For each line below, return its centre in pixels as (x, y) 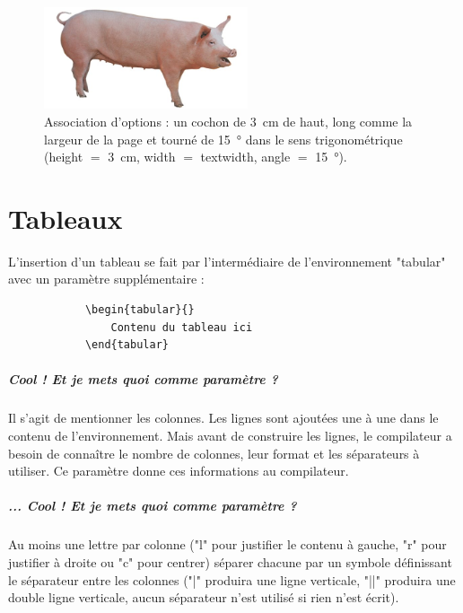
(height (64, 157)
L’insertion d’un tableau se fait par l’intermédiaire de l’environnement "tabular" (227, 261)
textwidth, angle (245, 157)
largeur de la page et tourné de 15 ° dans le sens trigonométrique (223, 139)
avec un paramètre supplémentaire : (106, 279)
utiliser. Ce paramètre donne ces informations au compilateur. (179, 471)
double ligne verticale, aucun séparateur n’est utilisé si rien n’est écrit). (204, 597)
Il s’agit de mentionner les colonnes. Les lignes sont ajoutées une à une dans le (223, 418)
